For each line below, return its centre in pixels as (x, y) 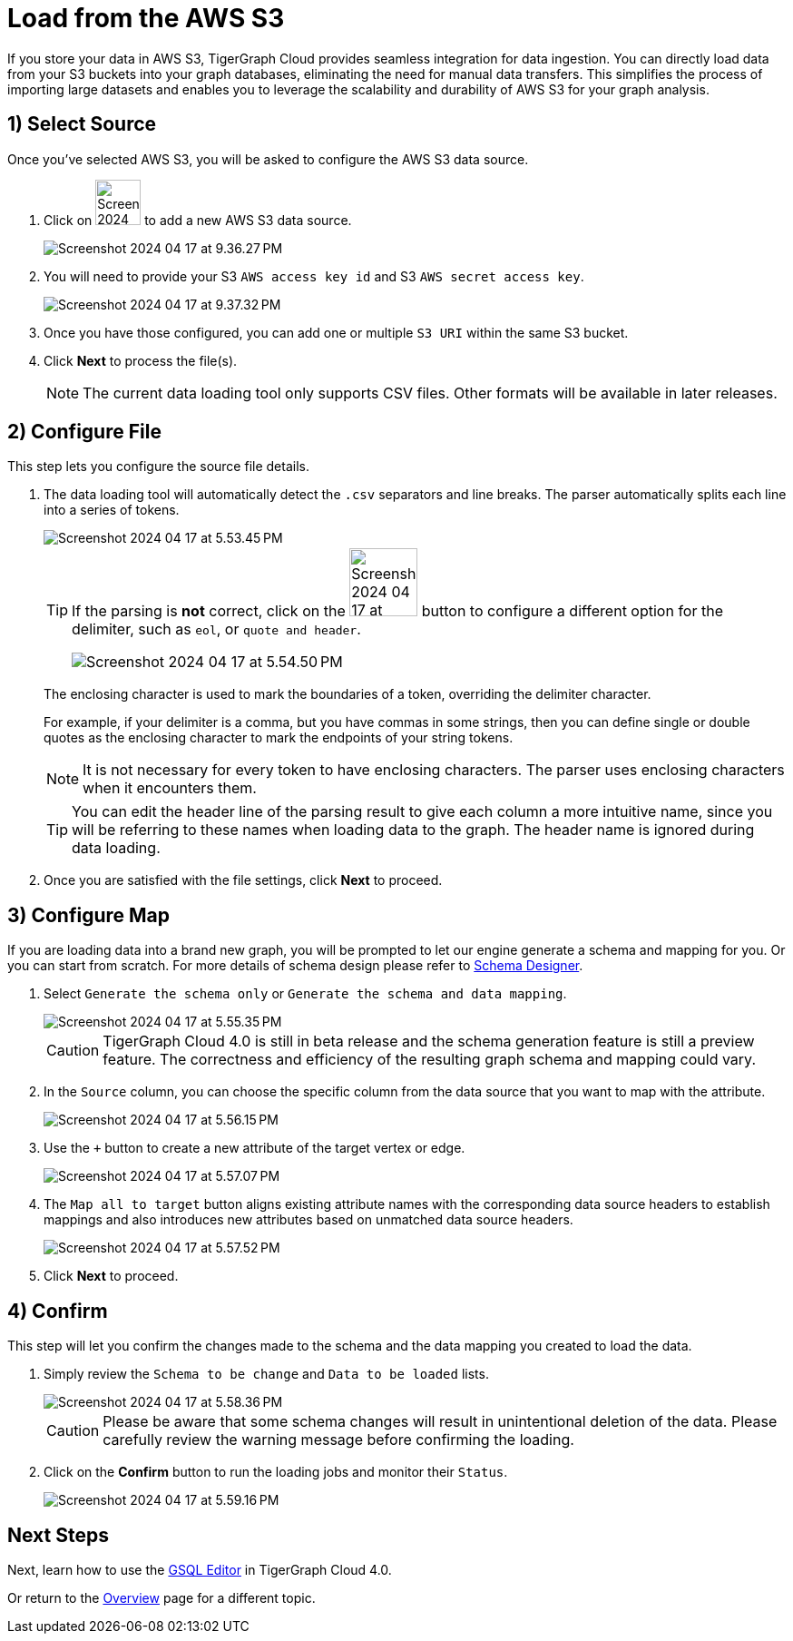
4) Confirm (58, 1311)
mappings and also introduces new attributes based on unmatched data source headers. (308, 1220)
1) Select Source (82, 124)
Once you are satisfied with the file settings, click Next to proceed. (243, 880)
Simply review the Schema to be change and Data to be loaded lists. (266, 1374)
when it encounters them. (170, 788)
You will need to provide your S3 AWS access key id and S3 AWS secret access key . (314, 276)
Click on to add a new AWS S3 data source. (198, 220)
